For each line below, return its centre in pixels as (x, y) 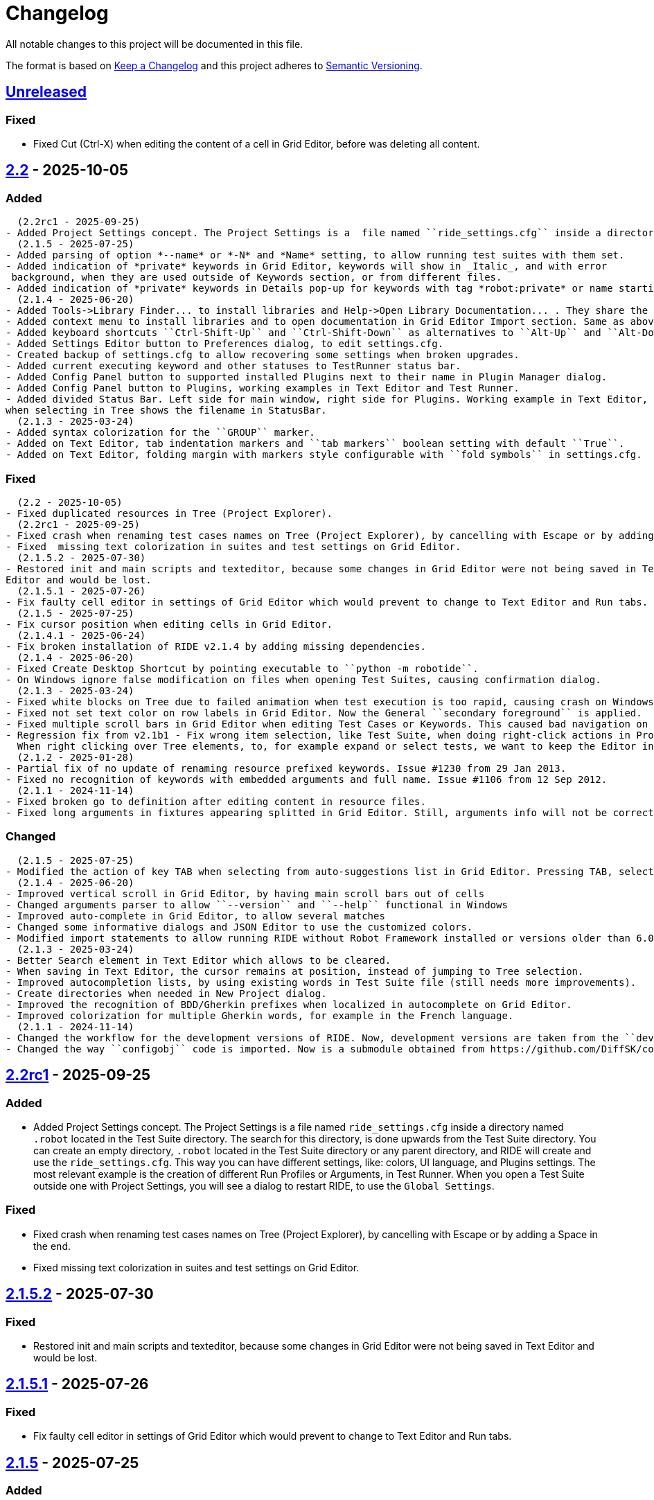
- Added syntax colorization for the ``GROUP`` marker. (160, 433)
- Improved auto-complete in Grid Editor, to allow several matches (195, 916)
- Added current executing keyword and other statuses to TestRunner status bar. (233, 366)
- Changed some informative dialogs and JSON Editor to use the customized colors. (239, 927)
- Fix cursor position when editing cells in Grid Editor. (169, 624)
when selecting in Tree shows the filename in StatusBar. (166, 411)
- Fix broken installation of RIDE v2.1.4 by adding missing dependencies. (216, 646)
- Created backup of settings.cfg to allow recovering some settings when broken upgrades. (263, 355)
